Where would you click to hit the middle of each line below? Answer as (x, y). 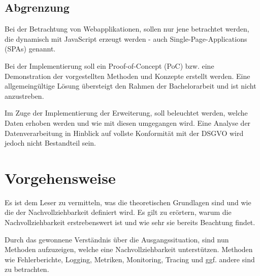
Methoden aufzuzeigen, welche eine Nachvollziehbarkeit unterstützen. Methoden (129, 249)
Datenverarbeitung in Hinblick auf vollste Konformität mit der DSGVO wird (124, 133)
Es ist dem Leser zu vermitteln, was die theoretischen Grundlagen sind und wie (128, 202)
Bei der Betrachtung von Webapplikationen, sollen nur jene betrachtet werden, (127, 29)
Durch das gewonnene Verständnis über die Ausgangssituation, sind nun (117, 239)
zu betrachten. (27, 269)
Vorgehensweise (60, 177)
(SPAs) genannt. (30, 49)
